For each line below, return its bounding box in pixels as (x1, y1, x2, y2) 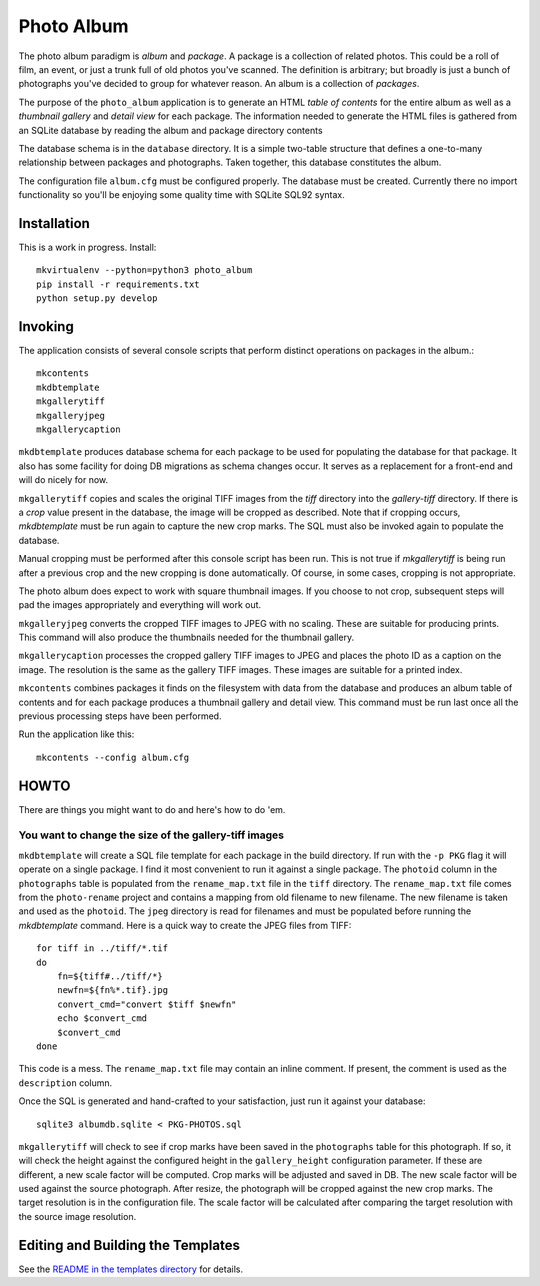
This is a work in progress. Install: (18, 241, 157, 253)
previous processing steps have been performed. (18, 710, 222, 722)
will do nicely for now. (18, 474, 109, 486)
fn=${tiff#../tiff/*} (56, 970, 164, 982)
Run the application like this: (18, 728, 135, 740)
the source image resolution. (18, 1210, 137, 1222)
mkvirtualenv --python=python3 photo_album (36, 265, 253, 276)
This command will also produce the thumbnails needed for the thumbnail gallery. (18, 631, 355, 644)
